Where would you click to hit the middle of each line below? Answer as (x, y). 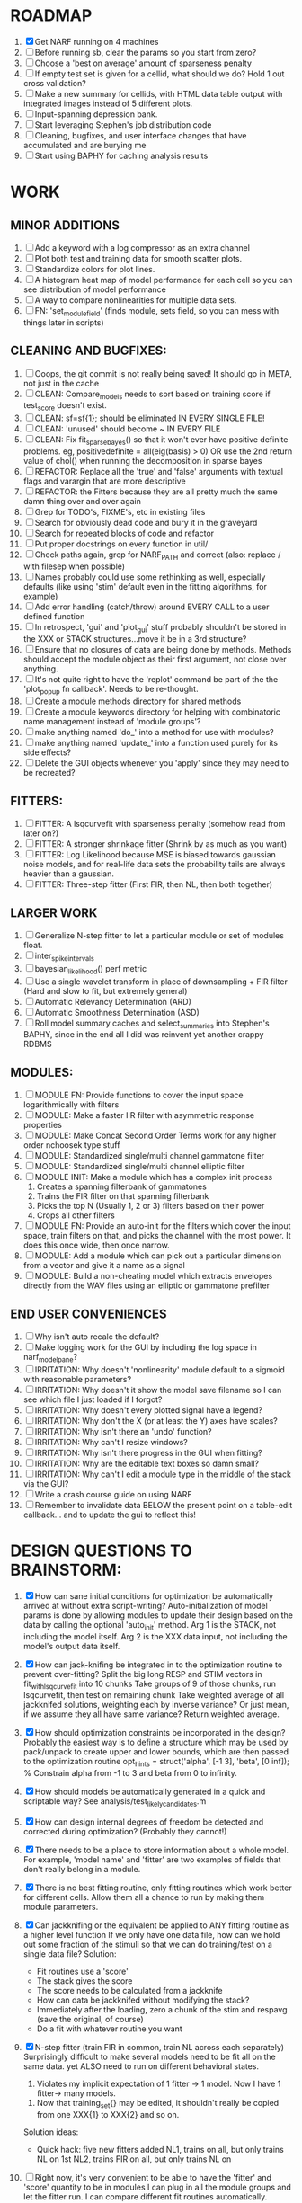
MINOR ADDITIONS (65, 225)
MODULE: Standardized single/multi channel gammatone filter (149, 1156)
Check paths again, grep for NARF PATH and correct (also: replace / (158, 555)
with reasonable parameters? (77, 1379)
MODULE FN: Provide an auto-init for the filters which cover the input (163, 1226)
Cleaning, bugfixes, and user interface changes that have (141, 135)
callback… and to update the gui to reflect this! (110, 1515)
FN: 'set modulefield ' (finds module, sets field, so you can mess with (157, 311)
